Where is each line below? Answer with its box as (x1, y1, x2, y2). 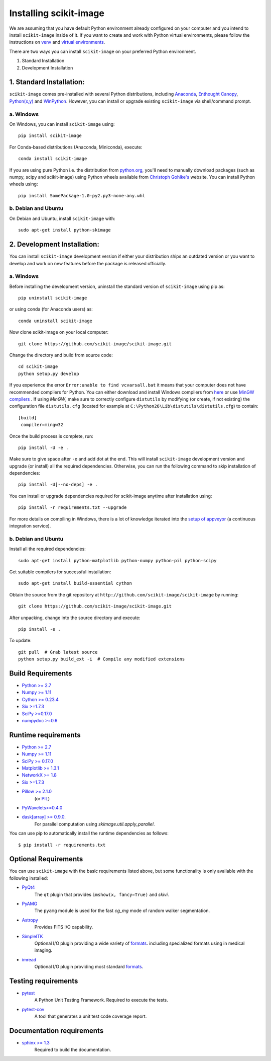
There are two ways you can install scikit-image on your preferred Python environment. (9, 48, 196, 54)
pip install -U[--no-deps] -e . (18, 482, 98, 488)
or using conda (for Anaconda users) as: (9, 306, 93, 312)
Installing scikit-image (9, 8, 105, 19)
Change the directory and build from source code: (9, 352, 113, 358)
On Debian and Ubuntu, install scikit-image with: (9, 215, 115, 221)
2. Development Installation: (9, 240, 100, 249)
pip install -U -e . (18, 444, 69, 450)
